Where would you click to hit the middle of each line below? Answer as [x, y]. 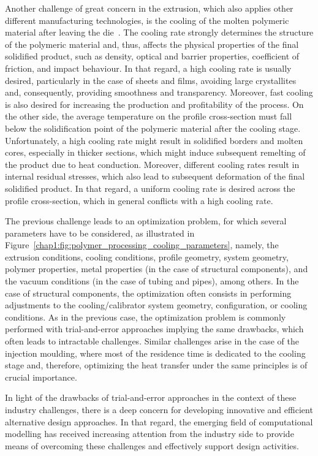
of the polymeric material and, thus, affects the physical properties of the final [152, 44]
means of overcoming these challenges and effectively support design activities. [152, 445]
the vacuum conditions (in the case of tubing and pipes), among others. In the [152, 281]
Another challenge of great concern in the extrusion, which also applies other [149, 8]
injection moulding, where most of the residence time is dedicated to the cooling [155, 353]
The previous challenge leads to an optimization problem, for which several [146, 221]
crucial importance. [41, 377]
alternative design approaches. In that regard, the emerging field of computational [159, 421]
